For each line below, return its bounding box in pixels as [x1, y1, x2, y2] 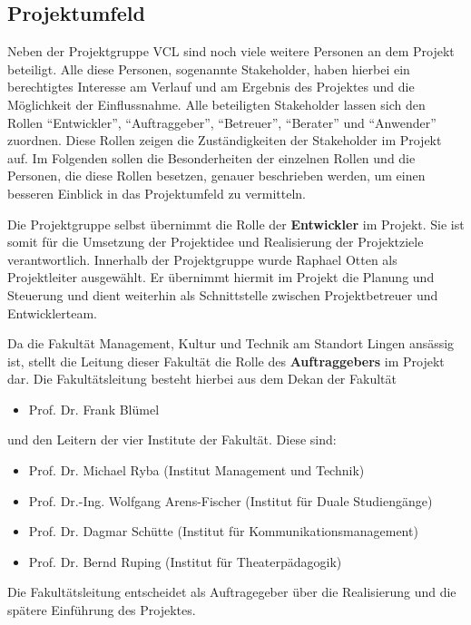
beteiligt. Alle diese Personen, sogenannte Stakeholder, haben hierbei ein [7, 59, 410, 78]
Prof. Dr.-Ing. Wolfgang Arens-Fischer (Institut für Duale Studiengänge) [28, 491, 433, 510]
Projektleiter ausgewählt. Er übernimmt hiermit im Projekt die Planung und [7, 268, 435, 287]
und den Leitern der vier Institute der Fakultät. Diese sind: [7, 430, 337, 449]
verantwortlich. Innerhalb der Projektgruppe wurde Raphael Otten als [7, 249, 397, 269]
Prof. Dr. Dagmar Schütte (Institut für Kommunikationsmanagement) [28, 522, 418, 541]
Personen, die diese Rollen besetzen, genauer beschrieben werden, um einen [7, 166, 426, 185]
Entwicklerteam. [7, 303, 98, 322]
